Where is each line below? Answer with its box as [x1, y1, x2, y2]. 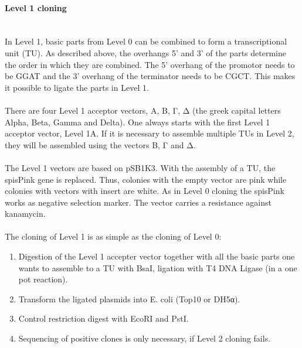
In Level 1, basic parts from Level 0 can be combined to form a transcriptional [5, 35, 287, 47]
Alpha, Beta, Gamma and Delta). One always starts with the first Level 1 [5, 115, 270, 128]
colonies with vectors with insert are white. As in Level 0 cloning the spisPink [5, 185, 284, 197]
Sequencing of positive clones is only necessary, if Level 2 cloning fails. [18, 332, 271, 344]
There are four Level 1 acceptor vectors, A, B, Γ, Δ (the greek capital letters [5, 104, 281, 116]
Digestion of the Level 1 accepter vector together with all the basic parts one [18, 250, 295, 262]
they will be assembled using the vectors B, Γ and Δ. [5, 138, 196, 151]
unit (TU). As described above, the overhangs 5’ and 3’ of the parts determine [5, 46, 286, 59]
